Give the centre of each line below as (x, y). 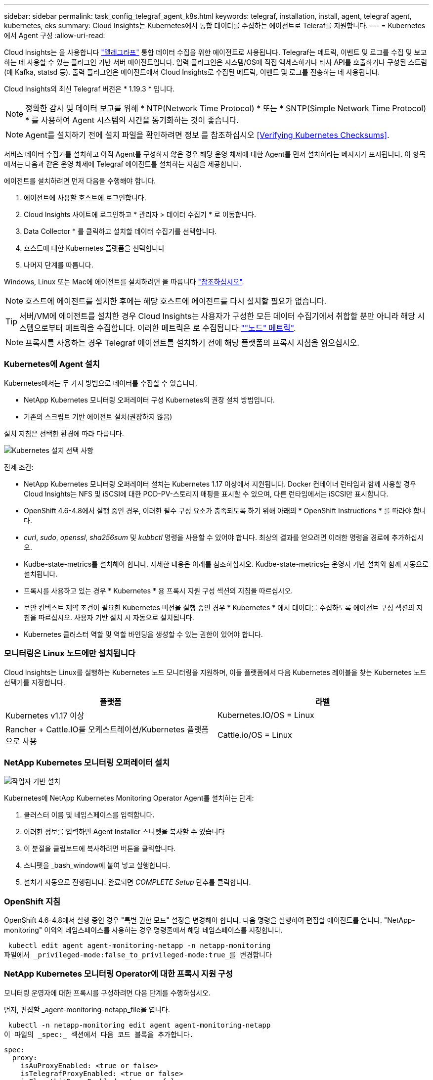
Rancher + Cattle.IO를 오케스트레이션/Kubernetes (95, 729)
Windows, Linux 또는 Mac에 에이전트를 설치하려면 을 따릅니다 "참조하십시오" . (124, 282)
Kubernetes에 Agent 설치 (52, 364)
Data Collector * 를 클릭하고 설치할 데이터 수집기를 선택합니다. (120, 231)
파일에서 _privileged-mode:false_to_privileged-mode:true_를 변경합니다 (138, 955)
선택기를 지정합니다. (35, 682)
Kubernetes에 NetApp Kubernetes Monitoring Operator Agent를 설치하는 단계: (129, 798)
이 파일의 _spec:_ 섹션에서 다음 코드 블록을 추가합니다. (99, 1034)
